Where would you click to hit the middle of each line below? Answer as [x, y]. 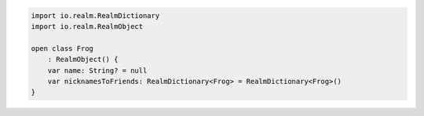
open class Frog [62, 48]
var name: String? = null [97, 70]
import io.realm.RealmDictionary [95, 15]
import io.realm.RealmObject [87, 26]
